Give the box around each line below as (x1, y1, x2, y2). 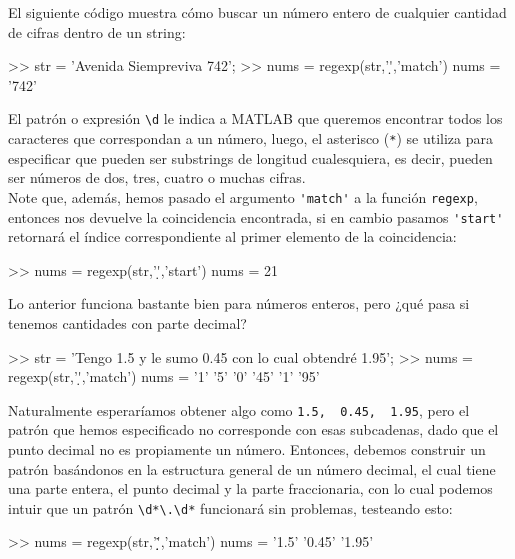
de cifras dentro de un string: (8, 21, 186, 42)
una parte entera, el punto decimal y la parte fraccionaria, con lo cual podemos (8, 478, 493, 499)
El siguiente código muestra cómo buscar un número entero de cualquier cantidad (8, 2, 507, 22)
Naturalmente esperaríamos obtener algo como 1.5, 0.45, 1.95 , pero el (8, 399, 470, 420)
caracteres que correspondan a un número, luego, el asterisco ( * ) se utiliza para (8, 128, 493, 149)
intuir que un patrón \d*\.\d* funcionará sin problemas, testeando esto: (8, 497, 453, 518)
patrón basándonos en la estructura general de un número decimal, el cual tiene (8, 458, 496, 479)
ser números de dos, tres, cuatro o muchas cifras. (8, 167, 306, 188)
